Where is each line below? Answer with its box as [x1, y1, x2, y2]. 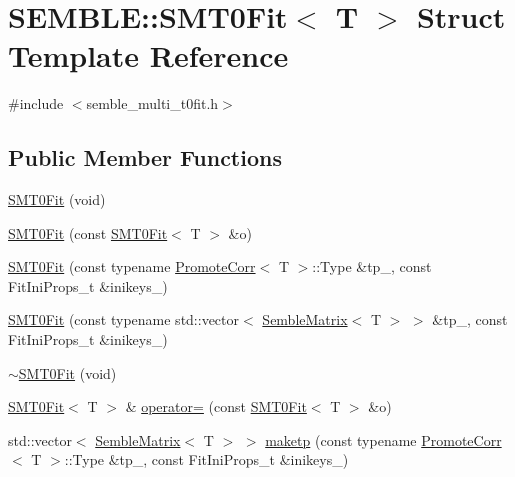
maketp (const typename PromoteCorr [265, 429, 502, 450]
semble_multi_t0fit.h [86, 93, 219, 114]
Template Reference [8, 35, 289, 76]
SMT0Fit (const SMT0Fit [8, 222, 168, 243]
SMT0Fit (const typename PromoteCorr [8, 256, 256, 277]
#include [8, 93, 64, 114]
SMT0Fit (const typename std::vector [8, 309, 240, 330]
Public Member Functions [8, 142, 282, 173]
